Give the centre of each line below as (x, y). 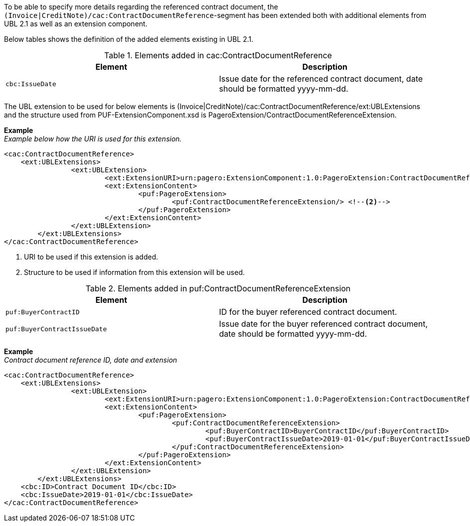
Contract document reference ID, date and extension (91, 360)
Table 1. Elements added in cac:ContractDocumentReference (218, 55)
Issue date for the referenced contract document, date (321, 79)
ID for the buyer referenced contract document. (308, 312)
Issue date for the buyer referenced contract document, (324, 324)
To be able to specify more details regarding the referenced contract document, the (141, 7)
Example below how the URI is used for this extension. (93, 139)
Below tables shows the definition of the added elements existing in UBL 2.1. (129, 39)
